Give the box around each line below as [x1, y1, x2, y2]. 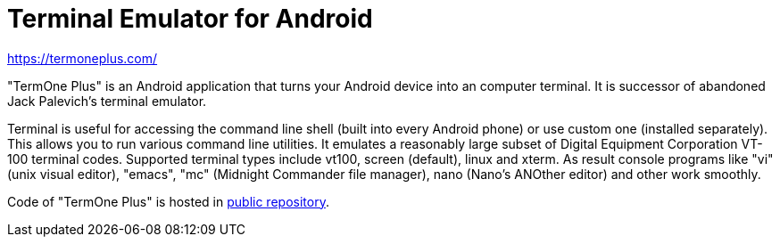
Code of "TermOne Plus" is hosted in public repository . [7, 193, 329, 209]
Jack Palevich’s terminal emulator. [7, 93, 207, 109]
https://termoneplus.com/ [7, 50, 158, 66]
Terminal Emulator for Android [7, 4, 373, 34]
